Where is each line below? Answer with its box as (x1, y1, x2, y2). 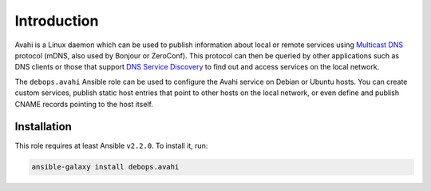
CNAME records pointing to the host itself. (14, 99, 153, 109)
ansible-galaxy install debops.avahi (31, 162, 180, 172)
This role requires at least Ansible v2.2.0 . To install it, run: (14, 141, 208, 151)
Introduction (14, 12, 99, 30)
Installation (14, 120, 72, 133)
